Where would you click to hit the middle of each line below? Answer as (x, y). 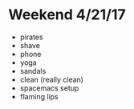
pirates (31, 37)
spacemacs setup (49, 88)
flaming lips (39, 96)
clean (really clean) (52, 79)
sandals (33, 71)
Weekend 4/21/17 (67, 15)
